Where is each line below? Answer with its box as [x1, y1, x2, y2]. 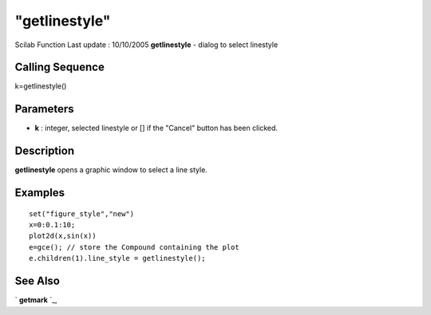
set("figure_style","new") [29, 209, 135, 219]
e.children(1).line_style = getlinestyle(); [29, 254, 207, 263]
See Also [14, 274, 60, 288]
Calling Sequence [14, 61, 105, 74]
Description [14, 144, 75, 158]
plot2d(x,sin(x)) [29, 231, 97, 241]
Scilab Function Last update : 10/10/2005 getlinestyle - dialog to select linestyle [14, 40, 279, 49]
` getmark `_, [14, 295, 57, 305]
